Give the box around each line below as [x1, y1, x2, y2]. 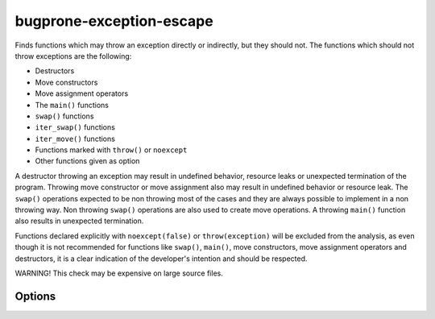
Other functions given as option [35, 156, 140, 166]
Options [14, 289, 56, 303]
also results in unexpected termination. [14, 216, 144, 226]
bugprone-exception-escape [14, 12, 213, 30]
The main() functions [35, 100, 109, 110]
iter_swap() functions [35, 122, 116, 132]
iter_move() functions [35, 134, 116, 143]
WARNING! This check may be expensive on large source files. [14, 268, 223, 278]
